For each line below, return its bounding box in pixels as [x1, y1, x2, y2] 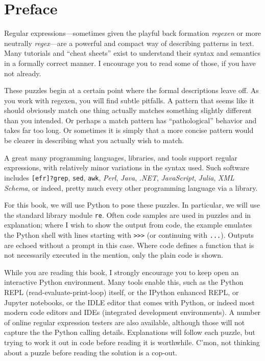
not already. [4, 67, 41, 78]
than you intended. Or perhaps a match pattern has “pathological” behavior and [4, 115, 257, 125]
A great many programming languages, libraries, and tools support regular [4, 152, 237, 163]
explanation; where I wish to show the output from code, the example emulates [4, 219, 252, 230]
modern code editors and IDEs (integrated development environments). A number [4, 307, 261, 318]
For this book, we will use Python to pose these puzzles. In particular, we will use [4, 199, 260, 210]
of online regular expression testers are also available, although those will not [4, 317, 245, 327]
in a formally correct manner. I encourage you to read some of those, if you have [4, 57, 256, 68]
